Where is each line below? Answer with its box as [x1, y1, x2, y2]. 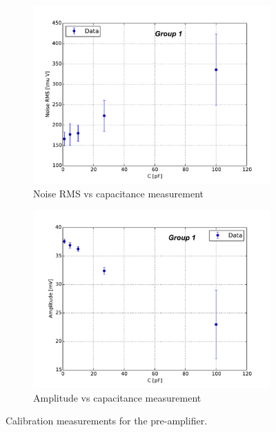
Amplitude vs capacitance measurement [33, 390, 201, 404]
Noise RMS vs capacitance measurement [33, 186, 204, 200]
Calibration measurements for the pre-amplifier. [6, 413, 208, 428]
